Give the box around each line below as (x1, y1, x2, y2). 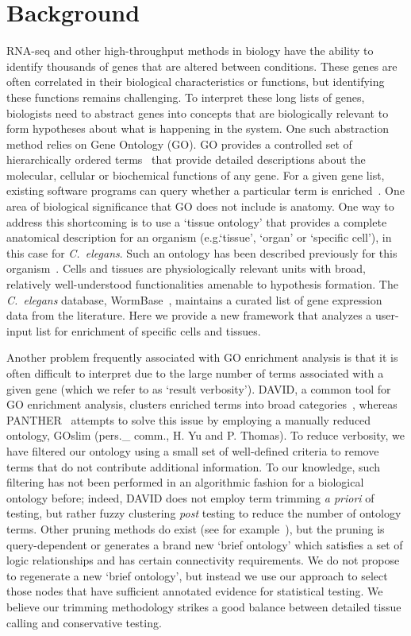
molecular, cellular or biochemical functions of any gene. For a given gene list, (6, 166, 385, 183)
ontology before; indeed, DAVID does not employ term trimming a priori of (6, 489, 375, 506)
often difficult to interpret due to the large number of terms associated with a (6, 365, 384, 381)
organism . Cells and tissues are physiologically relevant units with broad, (6, 260, 366, 277)
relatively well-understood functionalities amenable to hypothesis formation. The (6, 276, 398, 293)
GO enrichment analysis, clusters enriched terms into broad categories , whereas (6, 396, 398, 413)
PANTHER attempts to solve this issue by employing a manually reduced (6, 411, 371, 428)
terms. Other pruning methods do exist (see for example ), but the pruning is (6, 520, 385, 537)
